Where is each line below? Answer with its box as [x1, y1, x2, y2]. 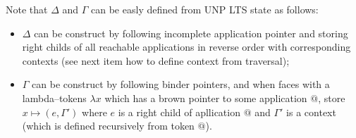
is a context [286, 104, 336, 119]
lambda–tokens [22, 90, 87, 105]
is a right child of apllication [118, 104, 240, 119]
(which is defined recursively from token [22, 118, 195, 133]
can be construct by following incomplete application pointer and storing [34, 25, 348, 40]
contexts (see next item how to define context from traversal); [22, 53, 290, 68]
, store [318, 90, 345, 105]
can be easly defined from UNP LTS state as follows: [91, 2, 319, 16]
